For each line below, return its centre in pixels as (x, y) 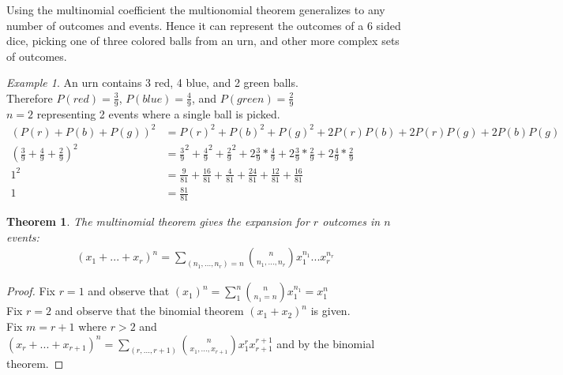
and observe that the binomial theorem (149, 311)
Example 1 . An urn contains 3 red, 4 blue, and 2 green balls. (152, 82)
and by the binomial (326, 343)
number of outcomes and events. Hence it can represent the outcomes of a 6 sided (204, 25)
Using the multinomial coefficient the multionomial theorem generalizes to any (196, 9)
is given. (330, 311)
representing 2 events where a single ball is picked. (158, 113)
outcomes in (351, 221)
